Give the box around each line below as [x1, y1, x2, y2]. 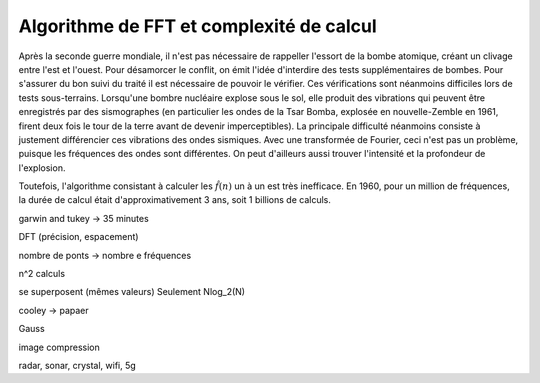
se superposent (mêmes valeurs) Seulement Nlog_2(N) [18, 286, 245, 298]
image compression [18, 341, 100, 353]
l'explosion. [18, 161, 66, 174]
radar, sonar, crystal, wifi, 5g [18, 359, 137, 371]
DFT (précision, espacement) [18, 231, 139, 243]
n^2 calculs [18, 268, 65, 280]
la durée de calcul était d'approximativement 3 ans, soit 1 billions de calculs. [18, 194, 332, 206]
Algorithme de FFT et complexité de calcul [18, 15, 377, 37]
